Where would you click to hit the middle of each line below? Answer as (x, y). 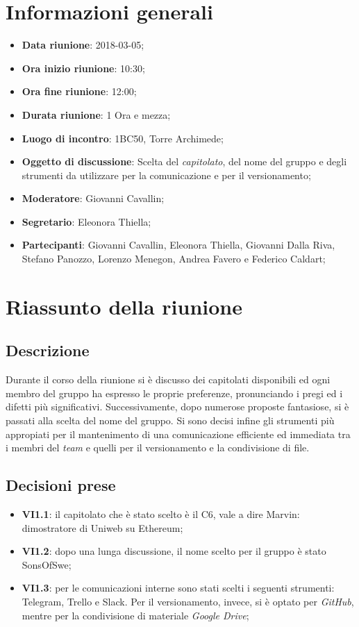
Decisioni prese (61, 485)
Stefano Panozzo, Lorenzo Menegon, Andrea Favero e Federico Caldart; (174, 259)
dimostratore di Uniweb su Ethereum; (102, 527)
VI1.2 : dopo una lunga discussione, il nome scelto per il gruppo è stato (174, 551)
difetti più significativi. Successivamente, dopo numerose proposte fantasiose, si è (177, 407)
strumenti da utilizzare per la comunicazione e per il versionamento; (166, 175)
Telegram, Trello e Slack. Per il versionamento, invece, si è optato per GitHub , (188, 601)
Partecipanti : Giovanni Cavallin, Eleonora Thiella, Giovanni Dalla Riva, (178, 245)
